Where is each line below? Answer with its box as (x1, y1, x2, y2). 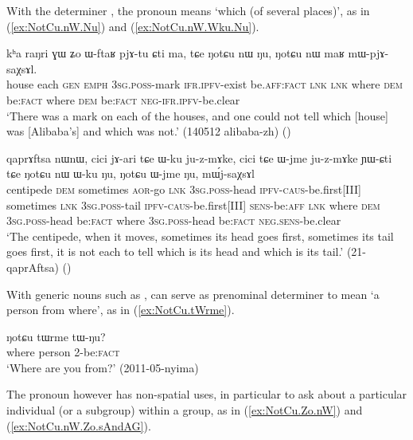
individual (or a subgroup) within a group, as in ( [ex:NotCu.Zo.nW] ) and (6, 402, 363, 418)
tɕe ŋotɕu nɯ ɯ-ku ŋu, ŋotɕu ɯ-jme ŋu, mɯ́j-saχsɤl (6, 165, 255, 182)
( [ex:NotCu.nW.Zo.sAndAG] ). (6, 417, 151, 434)
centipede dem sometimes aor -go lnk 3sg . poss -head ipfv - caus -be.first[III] (6, 180, 361, 197)
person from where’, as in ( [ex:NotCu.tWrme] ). (6, 301, 235, 318)
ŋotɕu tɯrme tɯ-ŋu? (6, 328, 106, 344)
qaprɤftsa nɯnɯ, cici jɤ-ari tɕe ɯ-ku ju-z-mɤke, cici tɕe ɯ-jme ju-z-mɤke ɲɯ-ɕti (6, 149, 392, 166)
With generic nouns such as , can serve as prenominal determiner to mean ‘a (6, 285, 380, 302)
